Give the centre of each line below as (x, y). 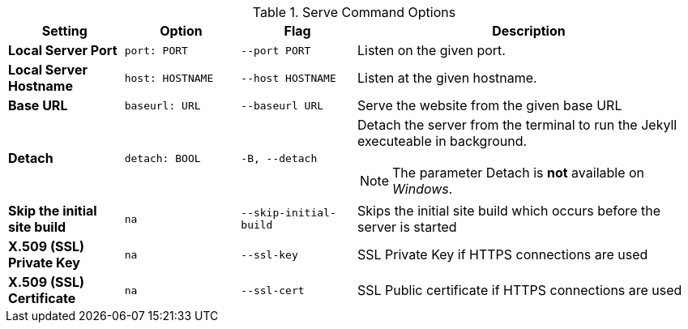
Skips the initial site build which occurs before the (509, 211)
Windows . (423, 189)
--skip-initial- (288, 213)
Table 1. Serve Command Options (354, 12)
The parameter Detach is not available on (519, 173)
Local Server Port (63, 50)
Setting (64, 31)
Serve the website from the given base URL (489, 105)
